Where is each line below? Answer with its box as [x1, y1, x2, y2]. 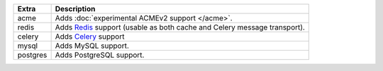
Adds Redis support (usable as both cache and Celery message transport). [55, 22, 305, 32]
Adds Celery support [55, 32, 125, 41]
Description [55, 4, 96, 13]
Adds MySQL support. [55, 41, 129, 51]
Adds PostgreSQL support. [55, 50, 145, 60]
